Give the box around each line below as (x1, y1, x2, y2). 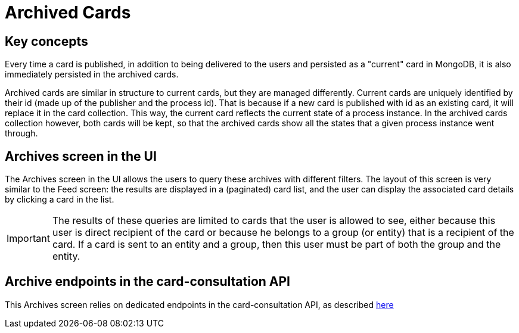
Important (7, 232, 50, 245)
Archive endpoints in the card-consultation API (5, 274, 291, 290)
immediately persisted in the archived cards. (5, 69, 179, 80)
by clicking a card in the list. (5, 194, 114, 205)
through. (5, 128, 38, 139)
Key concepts (5, 33, 88, 49)
